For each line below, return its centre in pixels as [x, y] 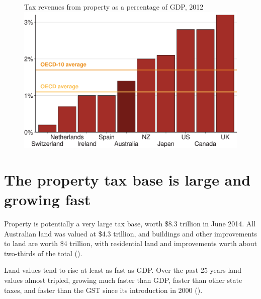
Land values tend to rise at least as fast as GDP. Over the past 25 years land [123, 270]
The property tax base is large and [127, 179]
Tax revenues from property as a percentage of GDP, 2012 [114, 7]
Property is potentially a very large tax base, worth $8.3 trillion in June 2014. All [130, 224]
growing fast [48, 199]
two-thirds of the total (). [43, 253]
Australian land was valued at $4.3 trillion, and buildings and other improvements [130, 233]
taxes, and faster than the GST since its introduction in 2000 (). [103, 290]
